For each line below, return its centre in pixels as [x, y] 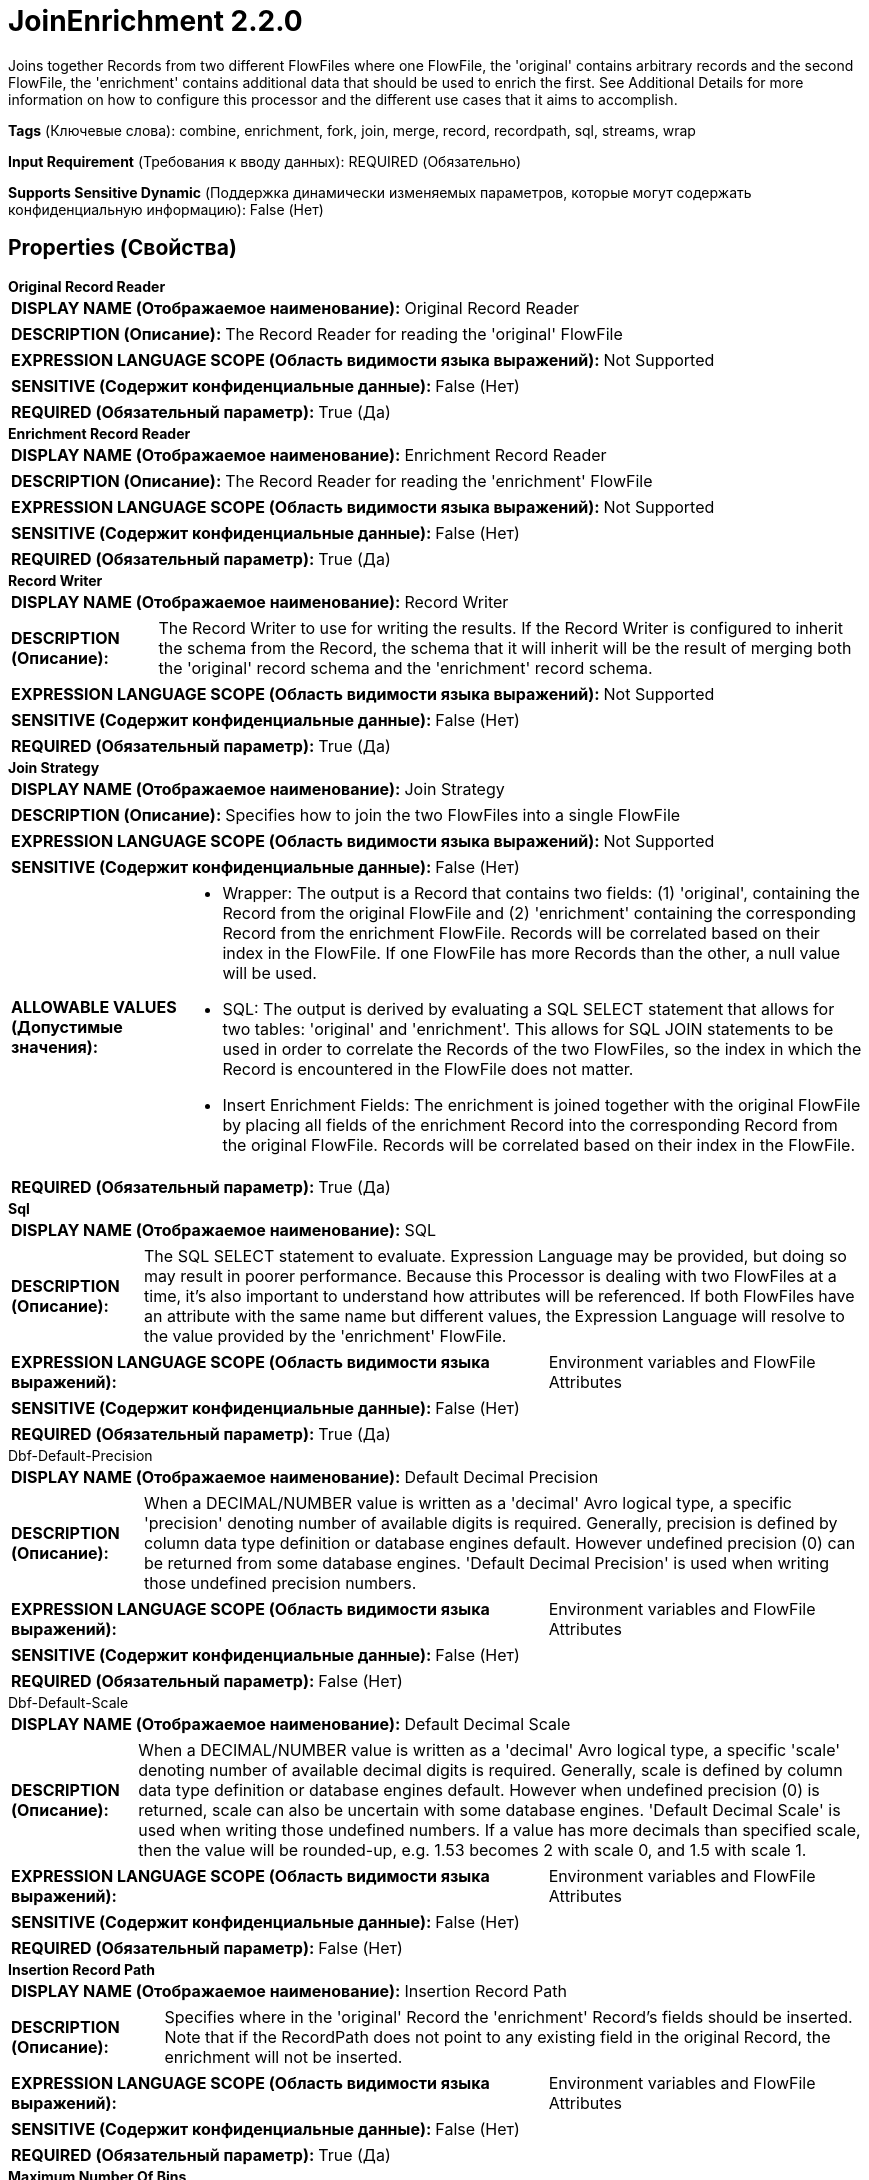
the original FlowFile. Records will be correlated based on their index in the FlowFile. [539, 1144]
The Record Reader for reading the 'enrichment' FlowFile [439, 480]
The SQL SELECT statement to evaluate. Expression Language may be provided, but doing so [495, 1255]
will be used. [269, 972]
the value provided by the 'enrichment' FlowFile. [325, 1335]
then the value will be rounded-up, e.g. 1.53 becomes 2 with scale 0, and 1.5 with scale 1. [472, 1849]
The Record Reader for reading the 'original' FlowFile [424, 333]
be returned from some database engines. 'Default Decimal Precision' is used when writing [486, 1562]
